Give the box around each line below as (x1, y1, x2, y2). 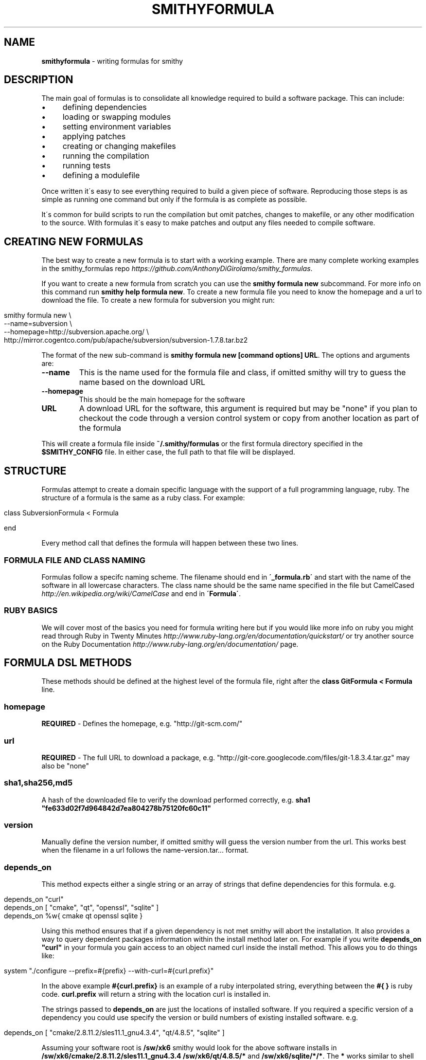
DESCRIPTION (4, 73, 73, 86)
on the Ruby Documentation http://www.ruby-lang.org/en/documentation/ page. (41, 640, 299, 648)
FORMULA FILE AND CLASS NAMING (4, 555, 146, 565)
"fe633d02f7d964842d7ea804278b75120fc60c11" (41, 804, 212, 812)
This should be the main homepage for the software (79, 395, 245, 404)
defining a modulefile (62, 170, 140, 181)
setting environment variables (62, 122, 171, 132)
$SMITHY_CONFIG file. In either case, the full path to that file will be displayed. (41, 448, 295, 457)
